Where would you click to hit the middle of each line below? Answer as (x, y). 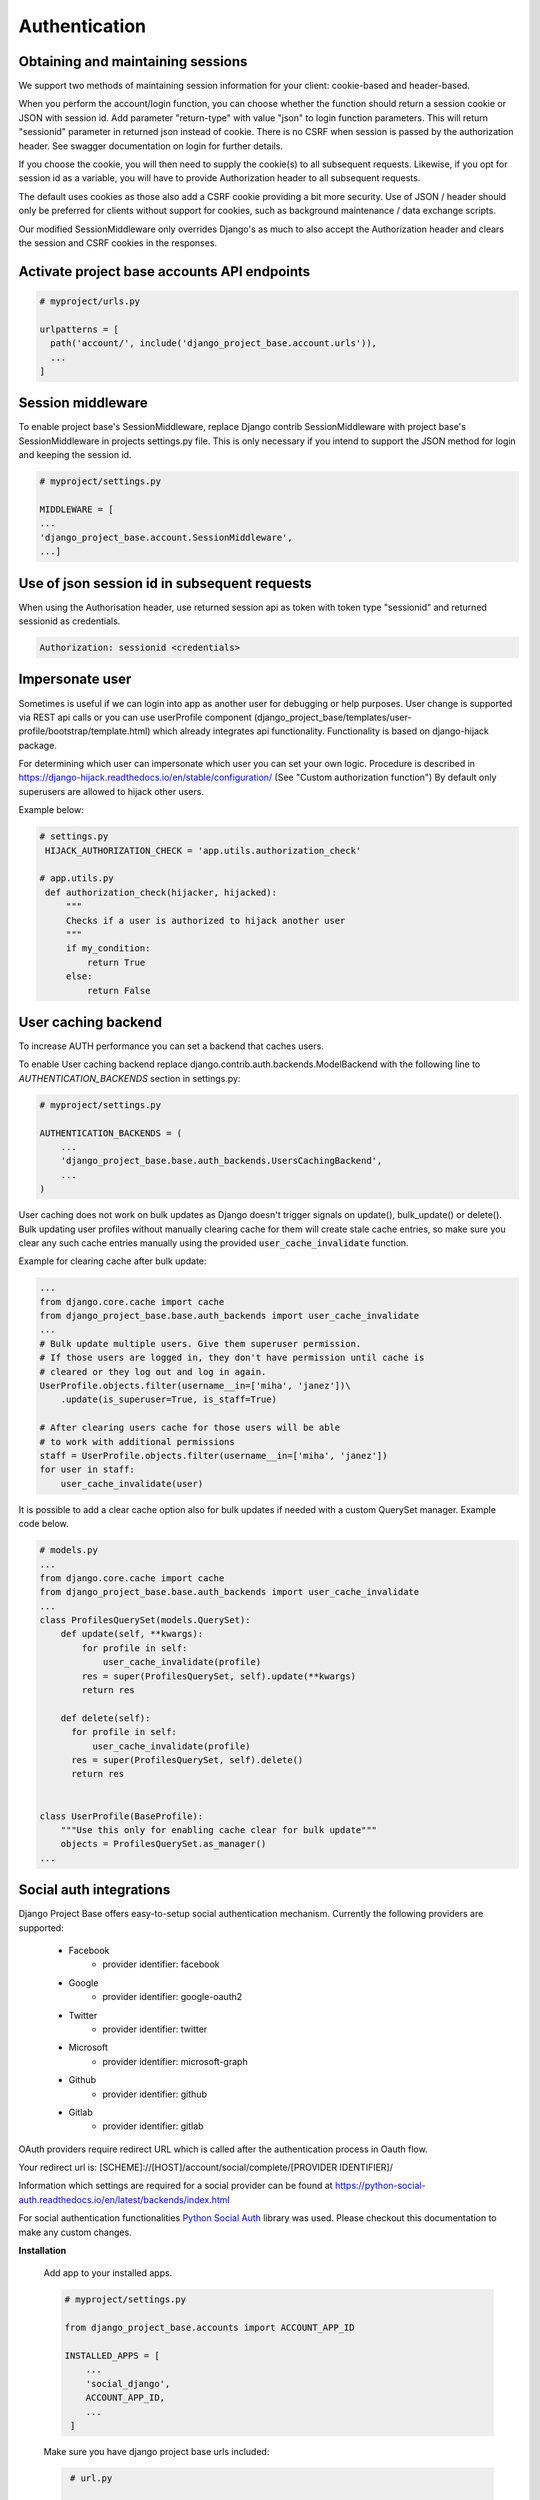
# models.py (69, 1550)
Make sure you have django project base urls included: (156, 2451)
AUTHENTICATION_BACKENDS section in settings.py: (129, 1078)
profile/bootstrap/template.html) (84, 731)
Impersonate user (75, 679)
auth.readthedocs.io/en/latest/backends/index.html (124, 2199)
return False (118, 990)
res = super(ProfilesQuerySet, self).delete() (187, 1759)
